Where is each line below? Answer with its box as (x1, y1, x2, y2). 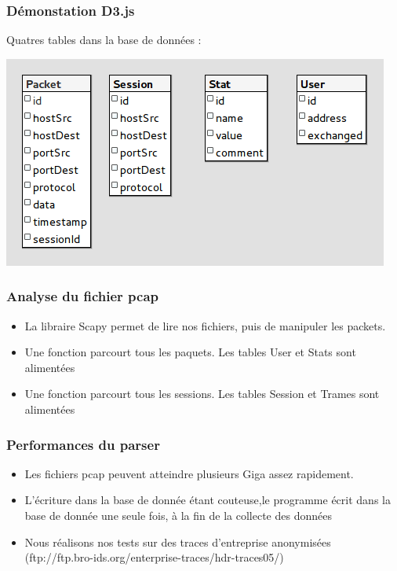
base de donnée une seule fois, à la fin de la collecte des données (24, 507, 332, 523)
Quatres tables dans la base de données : (6, 31, 202, 48)
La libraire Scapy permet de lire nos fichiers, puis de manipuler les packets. (24, 317, 386, 333)
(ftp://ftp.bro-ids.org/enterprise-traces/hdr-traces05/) (24, 549, 284, 565)
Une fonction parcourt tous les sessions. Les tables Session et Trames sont (24, 385, 380, 402)
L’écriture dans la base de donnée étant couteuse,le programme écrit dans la (24, 492, 391, 508)
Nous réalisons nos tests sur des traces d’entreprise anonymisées (24, 533, 331, 550)
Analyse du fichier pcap (6, 286, 158, 306)
